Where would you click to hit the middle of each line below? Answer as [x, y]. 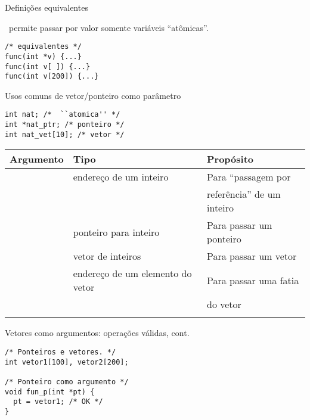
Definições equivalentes [46, 7]
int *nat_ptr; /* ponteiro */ [65, 125]
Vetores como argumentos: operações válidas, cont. [97, 333]
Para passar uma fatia [253, 280]
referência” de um [244, 194]
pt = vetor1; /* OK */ [58, 402]
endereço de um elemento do [132, 273]
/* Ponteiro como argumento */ [67, 382]
